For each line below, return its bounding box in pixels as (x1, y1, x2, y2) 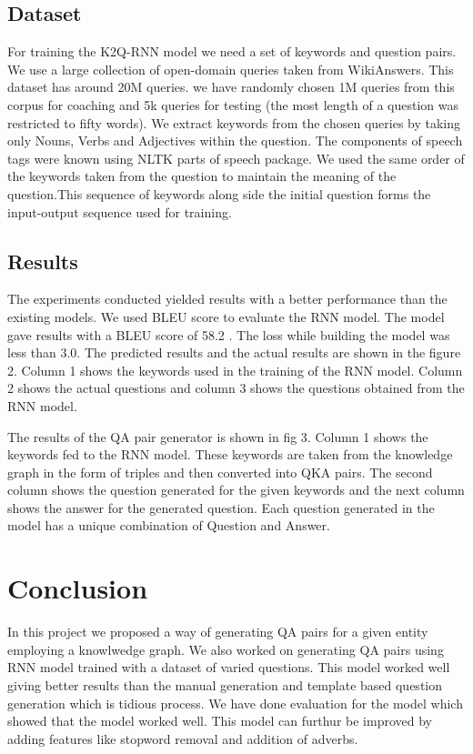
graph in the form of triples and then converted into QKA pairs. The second (7, 462, 433, 481)
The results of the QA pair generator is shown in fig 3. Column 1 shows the (7, 427, 428, 446)
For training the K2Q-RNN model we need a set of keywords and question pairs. (7, 42, 457, 61)
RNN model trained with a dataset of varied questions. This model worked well (7, 658, 450, 677)
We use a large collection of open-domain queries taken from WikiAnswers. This (7, 59, 454, 78)
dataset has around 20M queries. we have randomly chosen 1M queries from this (7, 77, 455, 96)
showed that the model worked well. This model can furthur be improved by (7, 711, 432, 730)
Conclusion (7, 569, 148, 607)
